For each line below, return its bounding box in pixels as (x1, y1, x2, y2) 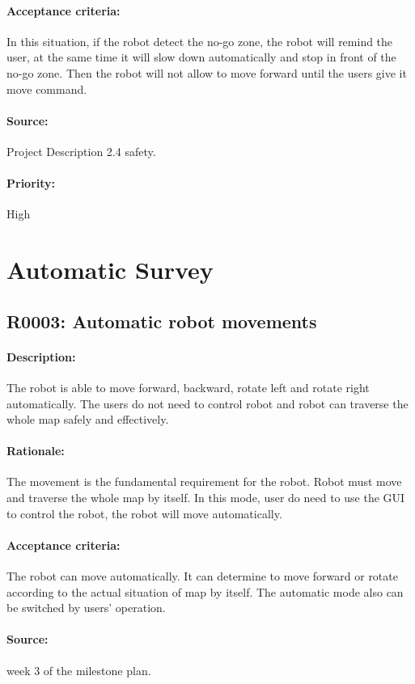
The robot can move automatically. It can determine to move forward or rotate (6, 568, 398, 585)
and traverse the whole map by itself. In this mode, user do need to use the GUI (6, 489, 405, 506)
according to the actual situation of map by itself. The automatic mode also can (6, 583, 404, 600)
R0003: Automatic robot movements (6, 308, 317, 333)
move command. (6, 80, 87, 97)
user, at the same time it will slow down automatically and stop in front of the (6, 49, 396, 65)
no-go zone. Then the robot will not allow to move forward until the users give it (6, 64, 407, 81)
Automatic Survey (6, 253, 214, 286)
